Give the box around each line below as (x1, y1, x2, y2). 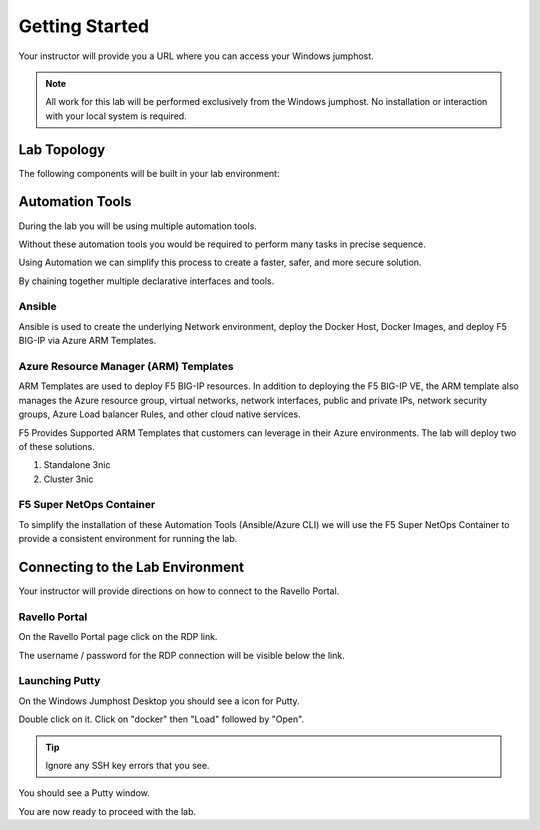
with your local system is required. (45, 110, 187, 122)
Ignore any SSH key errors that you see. (45, 760, 210, 771)
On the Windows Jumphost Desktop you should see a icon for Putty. (18, 695, 300, 707)
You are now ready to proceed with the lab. (18, 805, 197, 817)
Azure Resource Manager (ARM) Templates (18, 360, 234, 373)
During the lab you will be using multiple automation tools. (18, 220, 257, 232)
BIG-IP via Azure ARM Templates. (18, 335, 157, 347)
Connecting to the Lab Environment (18, 559, 245, 576)
